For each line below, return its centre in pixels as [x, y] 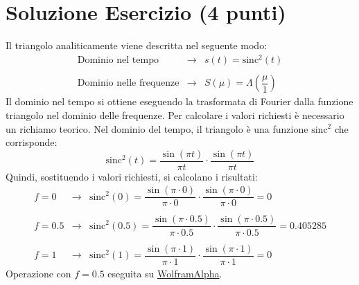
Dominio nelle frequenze [128, 83]
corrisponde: [32, 142]
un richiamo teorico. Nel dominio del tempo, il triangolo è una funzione [157, 128]
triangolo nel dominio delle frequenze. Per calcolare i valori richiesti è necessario [175, 114]
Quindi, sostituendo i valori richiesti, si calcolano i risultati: [132, 176]
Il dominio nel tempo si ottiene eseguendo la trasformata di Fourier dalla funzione [179, 101]
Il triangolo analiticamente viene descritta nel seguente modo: [137, 45]
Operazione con [38, 273]
